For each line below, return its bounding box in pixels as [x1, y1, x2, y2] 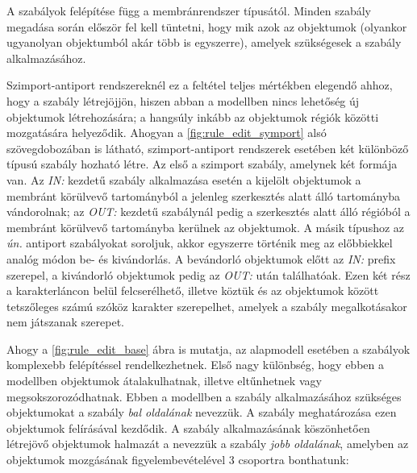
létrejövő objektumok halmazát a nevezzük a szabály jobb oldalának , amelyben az [6, 435, 409, 452]
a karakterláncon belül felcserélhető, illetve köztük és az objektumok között [6, 282, 379, 299]
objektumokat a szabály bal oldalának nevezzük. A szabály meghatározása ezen [6, 404, 397, 421]
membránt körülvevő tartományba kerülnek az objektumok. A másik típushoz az [6, 218, 405, 235]
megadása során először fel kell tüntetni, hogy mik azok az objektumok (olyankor [6, 18, 407, 35]
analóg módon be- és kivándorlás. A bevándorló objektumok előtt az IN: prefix [6, 250, 396, 267]
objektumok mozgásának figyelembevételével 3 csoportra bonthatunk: [6, 451, 349, 468]
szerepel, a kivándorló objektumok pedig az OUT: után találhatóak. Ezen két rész [6, 266, 411, 283]
